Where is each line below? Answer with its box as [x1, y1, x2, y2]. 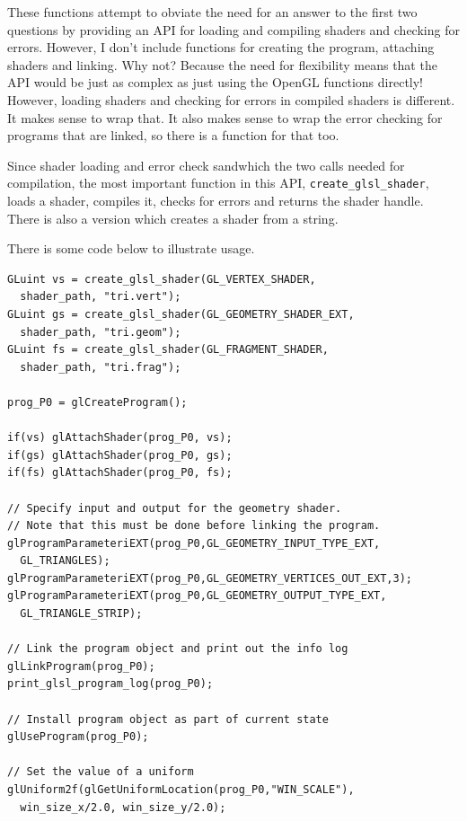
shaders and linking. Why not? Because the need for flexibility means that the [7, 55, 437, 74]
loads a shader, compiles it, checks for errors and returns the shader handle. [7, 191, 424, 209]
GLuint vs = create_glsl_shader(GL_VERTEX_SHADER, [7, 272, 316, 286]
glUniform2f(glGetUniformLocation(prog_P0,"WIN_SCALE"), [7, 783, 355, 796]
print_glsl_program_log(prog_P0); [7, 677, 214, 691]
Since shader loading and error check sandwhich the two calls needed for [7, 155, 405, 174]
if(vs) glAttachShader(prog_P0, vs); [7, 431, 233, 445]
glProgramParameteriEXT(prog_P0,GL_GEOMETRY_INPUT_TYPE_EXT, [7, 536, 381, 550]
